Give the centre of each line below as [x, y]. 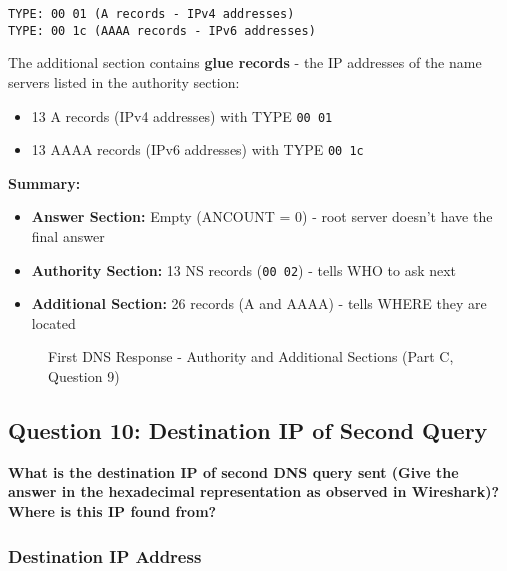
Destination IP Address [105, 555]
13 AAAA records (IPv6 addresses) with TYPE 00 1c [197, 149]
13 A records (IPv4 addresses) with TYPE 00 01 [182, 115]
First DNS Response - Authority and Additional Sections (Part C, [251, 356]
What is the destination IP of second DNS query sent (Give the [233, 471]
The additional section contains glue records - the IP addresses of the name [245, 62]
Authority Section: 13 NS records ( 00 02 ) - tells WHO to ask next [244, 269]
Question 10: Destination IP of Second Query [248, 430]
